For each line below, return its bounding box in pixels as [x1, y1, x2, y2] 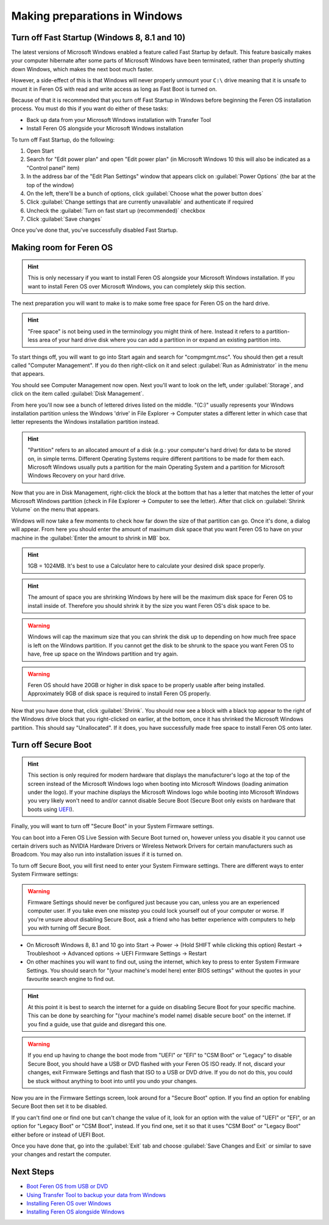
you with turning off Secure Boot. [27, 924, 111, 932]
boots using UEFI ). [27, 805, 74, 813]
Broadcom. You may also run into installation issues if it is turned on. [11, 851, 183, 858]
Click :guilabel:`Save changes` [26, 215, 103, 223]
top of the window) [26, 181, 74, 188]
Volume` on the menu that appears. [11, 506, 100, 513]
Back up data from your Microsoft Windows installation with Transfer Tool [26, 116, 211, 123]
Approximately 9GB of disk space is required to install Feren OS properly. [27, 690, 211, 698]
